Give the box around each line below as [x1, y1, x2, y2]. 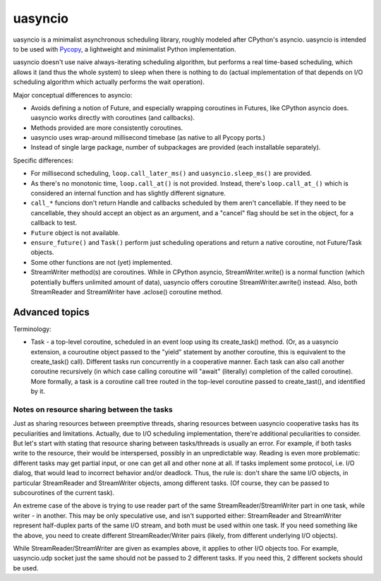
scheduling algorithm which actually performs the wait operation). [13, 78, 205, 86]
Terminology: [13, 325, 52, 333]
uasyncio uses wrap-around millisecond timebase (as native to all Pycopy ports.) [30, 133, 266, 142]
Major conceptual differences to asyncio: [13, 90, 133, 99]
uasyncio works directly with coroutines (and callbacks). [30, 114, 195, 122]
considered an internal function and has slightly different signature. [30, 189, 226, 198]
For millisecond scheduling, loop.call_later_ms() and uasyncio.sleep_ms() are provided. [30, 169, 312, 178]
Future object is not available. [30, 228, 120, 236]
